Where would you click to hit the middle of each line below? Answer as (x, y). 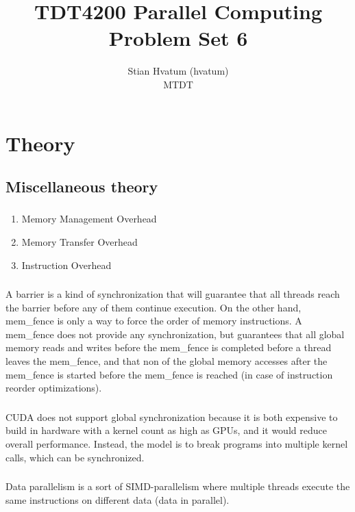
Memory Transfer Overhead (79, 241)
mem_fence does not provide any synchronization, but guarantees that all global (175, 334)
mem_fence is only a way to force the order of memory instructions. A (154, 321)
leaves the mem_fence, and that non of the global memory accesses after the (167, 361)
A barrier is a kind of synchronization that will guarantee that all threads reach (173, 294)
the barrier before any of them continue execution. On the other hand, (154, 307)
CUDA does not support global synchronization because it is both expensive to (172, 417)
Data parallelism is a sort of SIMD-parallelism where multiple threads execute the (178, 486)
